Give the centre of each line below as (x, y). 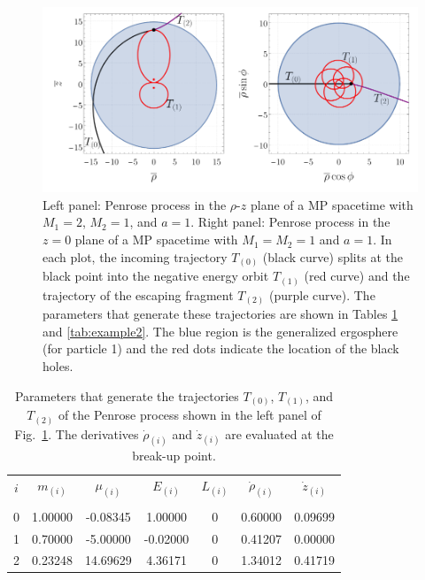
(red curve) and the (357, 276)
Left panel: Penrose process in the (135, 204)
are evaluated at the (279, 433)
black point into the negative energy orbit (156, 276)
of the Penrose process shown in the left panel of (189, 415)
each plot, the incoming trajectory (135, 256)
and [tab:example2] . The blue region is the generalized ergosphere (220, 331)
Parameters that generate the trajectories (127, 395)
